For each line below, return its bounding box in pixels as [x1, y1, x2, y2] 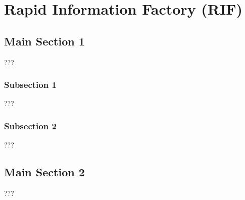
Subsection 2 [4, 119, 57, 132]
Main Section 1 [4, 33, 85, 48]
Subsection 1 [4, 78, 57, 91]
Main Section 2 [4, 164, 85, 180]
